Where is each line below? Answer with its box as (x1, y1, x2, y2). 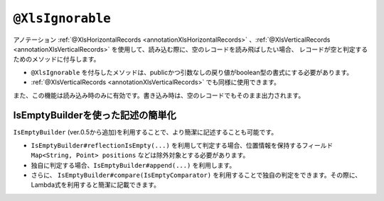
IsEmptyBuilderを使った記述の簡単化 (13, 110, 177, 122)
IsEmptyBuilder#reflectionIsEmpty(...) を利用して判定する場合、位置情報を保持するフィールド (31, 141, 334, 149)
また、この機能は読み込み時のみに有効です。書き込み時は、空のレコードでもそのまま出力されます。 (13, 91, 305, 99)
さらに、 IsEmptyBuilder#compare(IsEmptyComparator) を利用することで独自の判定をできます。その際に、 (31, 171, 362, 179)
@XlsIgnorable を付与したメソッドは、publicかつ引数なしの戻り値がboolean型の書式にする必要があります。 (31, 68, 353, 76)
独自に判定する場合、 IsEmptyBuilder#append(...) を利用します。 (31, 161, 236, 169)
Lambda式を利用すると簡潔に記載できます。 (31, 180, 160, 189)
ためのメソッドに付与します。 (13, 55, 100, 64)
